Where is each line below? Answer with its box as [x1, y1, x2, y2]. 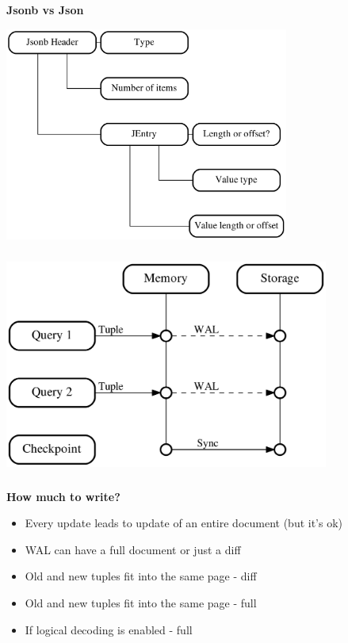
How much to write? [6, 488, 120, 504]
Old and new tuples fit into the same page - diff [25, 568, 257, 584]
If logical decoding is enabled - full [25, 621, 193, 637]
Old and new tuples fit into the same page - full [25, 595, 257, 611]
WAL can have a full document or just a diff [25, 541, 241, 557]
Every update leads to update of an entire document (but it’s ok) [25, 515, 343, 531]
